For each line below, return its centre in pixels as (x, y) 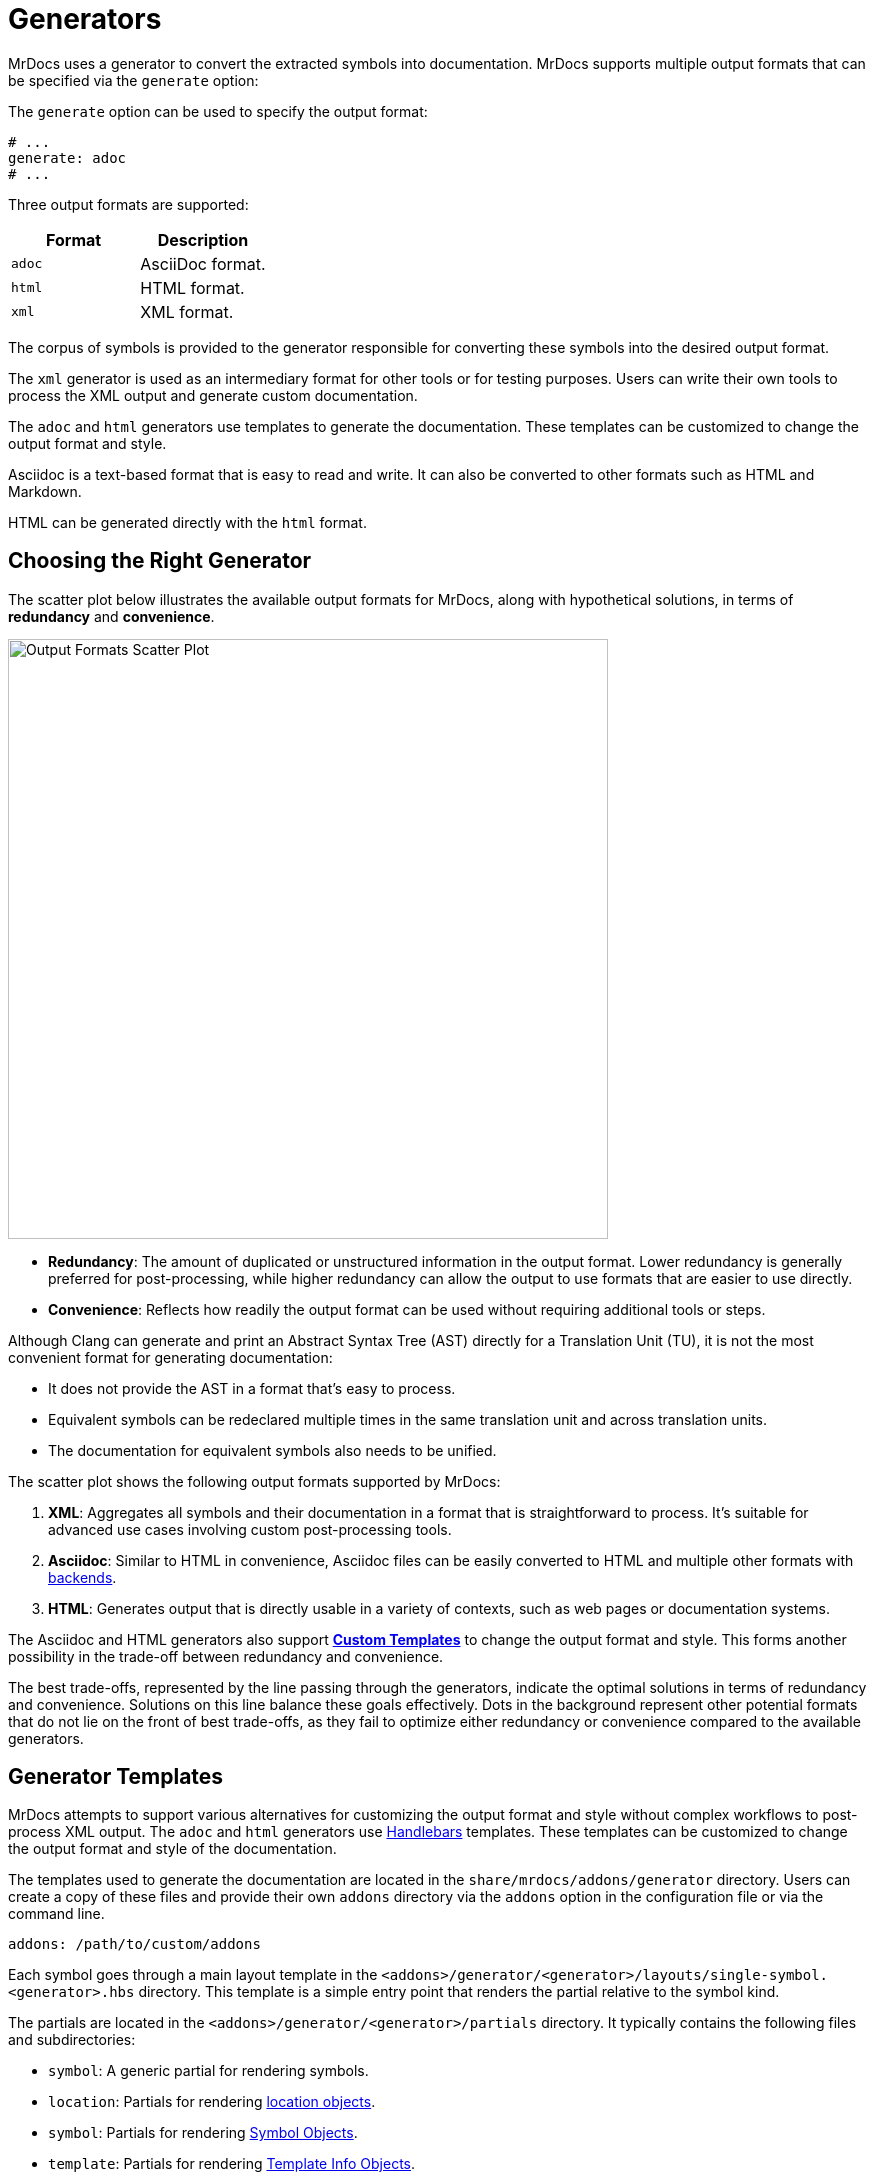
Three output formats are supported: (128, 204)
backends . (82, 1577)
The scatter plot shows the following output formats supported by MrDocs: (254, 1481)
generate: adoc (67, 157)
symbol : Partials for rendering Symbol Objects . (203, 2133)
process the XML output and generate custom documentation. (213, 395)
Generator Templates (116, 1777)
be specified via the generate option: (133, 80)
